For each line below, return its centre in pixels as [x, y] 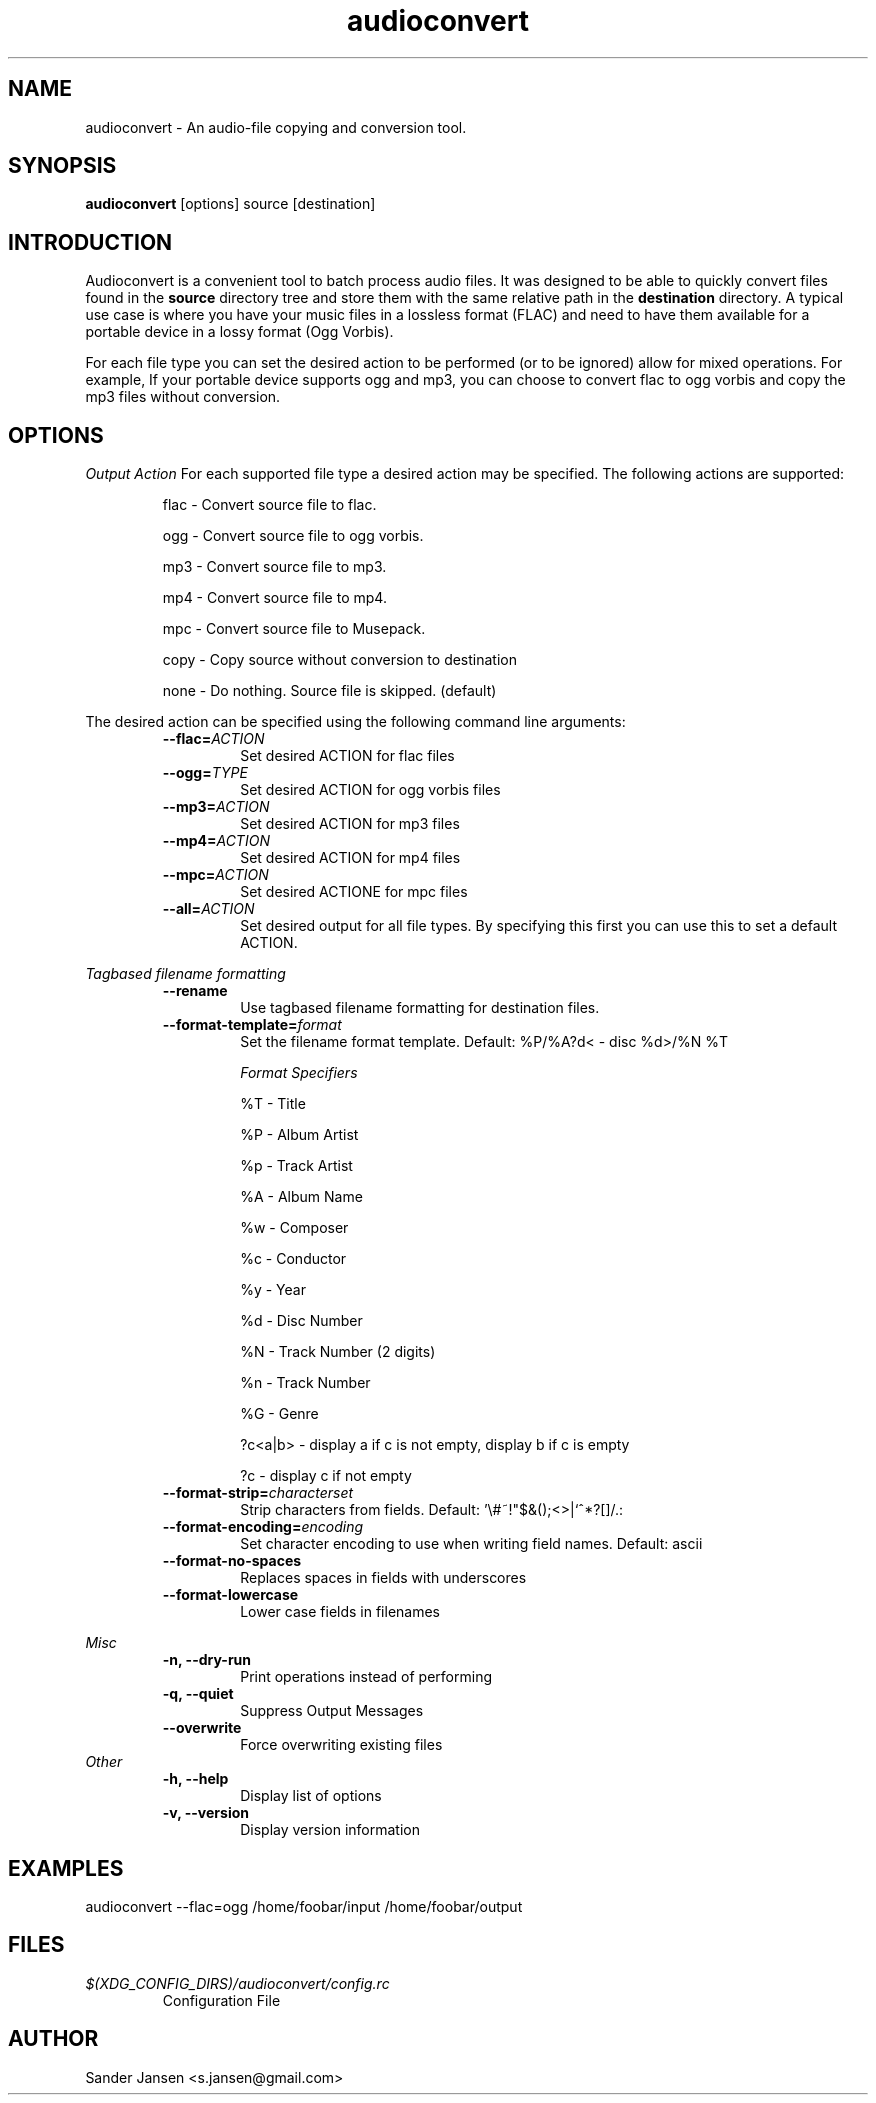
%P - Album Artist [299, 1135]
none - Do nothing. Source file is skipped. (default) [329, 691]
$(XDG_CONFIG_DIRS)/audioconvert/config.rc [237, 1983]
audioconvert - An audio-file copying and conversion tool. [276, 127]
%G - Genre [279, 1414]
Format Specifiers [299, 1073]
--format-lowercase [230, 1595]
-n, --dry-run [207, 1660]
